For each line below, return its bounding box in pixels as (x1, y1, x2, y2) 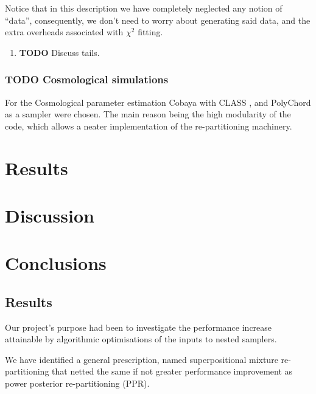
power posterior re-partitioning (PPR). (5, 377, 150, 390)
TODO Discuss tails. (19, 46, 100, 58)
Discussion (5, 202, 94, 227)
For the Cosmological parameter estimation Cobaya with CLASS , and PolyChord (5, 95, 311, 108)
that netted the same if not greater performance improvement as (52, 365, 293, 378)
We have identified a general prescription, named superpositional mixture (5, 353, 278, 365)
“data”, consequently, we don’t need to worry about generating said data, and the (5, 13, 311, 26)
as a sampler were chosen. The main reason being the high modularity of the (5, 108, 291, 120)
